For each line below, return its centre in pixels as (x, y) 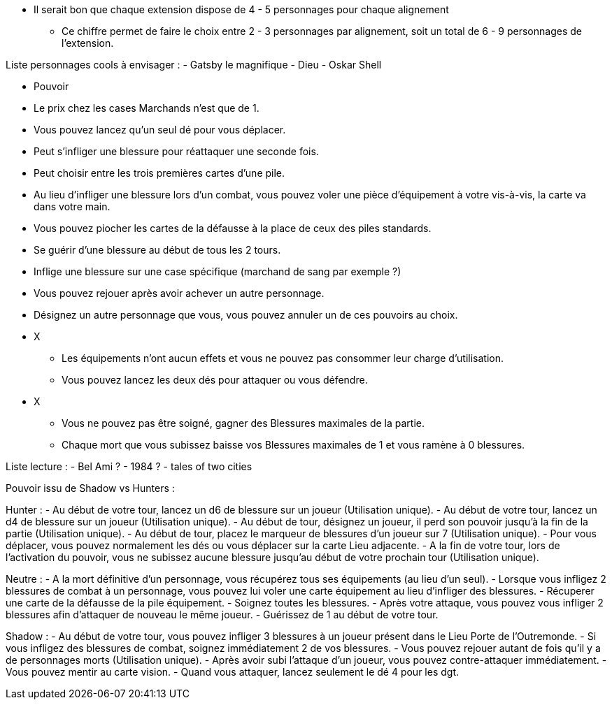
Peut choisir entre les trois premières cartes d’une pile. (159, 173)
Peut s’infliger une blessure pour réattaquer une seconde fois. (176, 151)
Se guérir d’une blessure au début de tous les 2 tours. (157, 250)
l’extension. (88, 43)
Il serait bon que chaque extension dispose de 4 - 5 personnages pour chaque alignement (241, 9)
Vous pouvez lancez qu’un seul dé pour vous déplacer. (160, 130)
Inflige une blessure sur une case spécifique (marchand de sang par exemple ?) (218, 271)
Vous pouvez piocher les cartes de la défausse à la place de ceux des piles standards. (233, 228)
